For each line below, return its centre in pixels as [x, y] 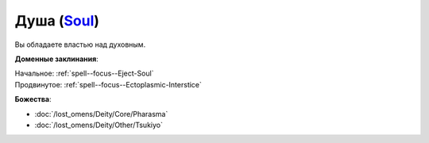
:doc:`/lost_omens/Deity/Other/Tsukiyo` [99, 125]
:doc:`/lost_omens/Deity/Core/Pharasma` [101, 114]
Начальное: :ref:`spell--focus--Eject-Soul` [84, 73]
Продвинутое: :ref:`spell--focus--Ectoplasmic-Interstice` [108, 84]
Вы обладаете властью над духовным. [80, 44]
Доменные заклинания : [56, 59]
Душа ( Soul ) [57, 21]
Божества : [33, 99]
